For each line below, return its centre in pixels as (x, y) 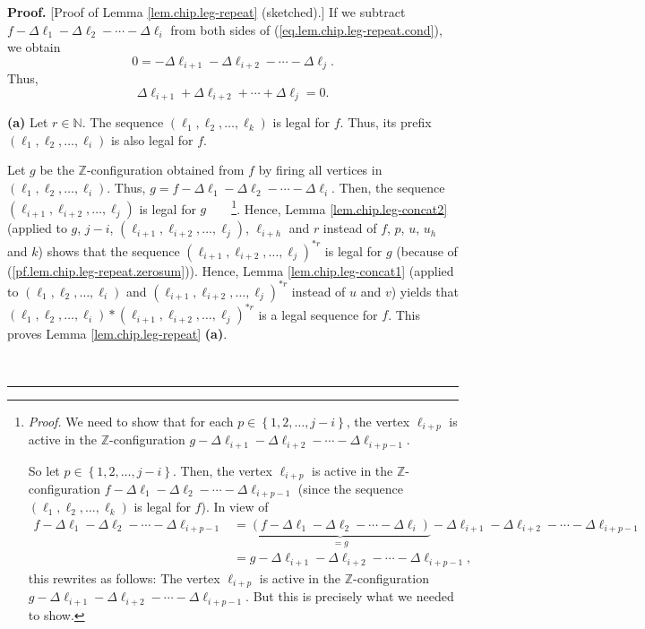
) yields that (425, 291)
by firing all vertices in (320, 170)
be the (57, 170)
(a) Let (28, 122)
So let (44, 470)
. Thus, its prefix (386, 122)
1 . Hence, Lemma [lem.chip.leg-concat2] (340, 207)
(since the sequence (351, 488)
